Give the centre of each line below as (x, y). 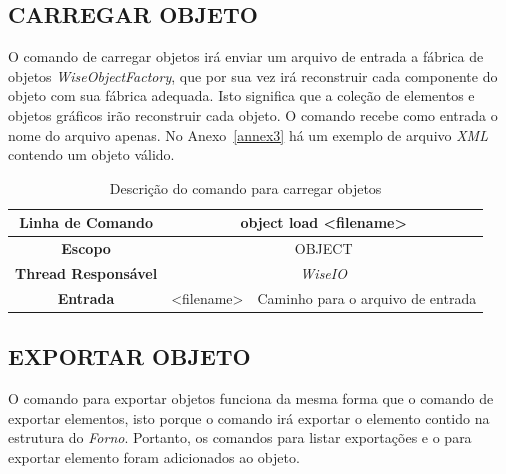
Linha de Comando (86, 222)
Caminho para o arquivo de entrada (367, 297)
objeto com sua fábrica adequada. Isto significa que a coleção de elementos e (241, 95)
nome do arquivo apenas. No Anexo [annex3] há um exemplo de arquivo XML (248, 134)
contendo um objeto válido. (91, 154)
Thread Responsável (86, 273)
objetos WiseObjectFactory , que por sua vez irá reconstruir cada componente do (253, 75)
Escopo (86, 248)
